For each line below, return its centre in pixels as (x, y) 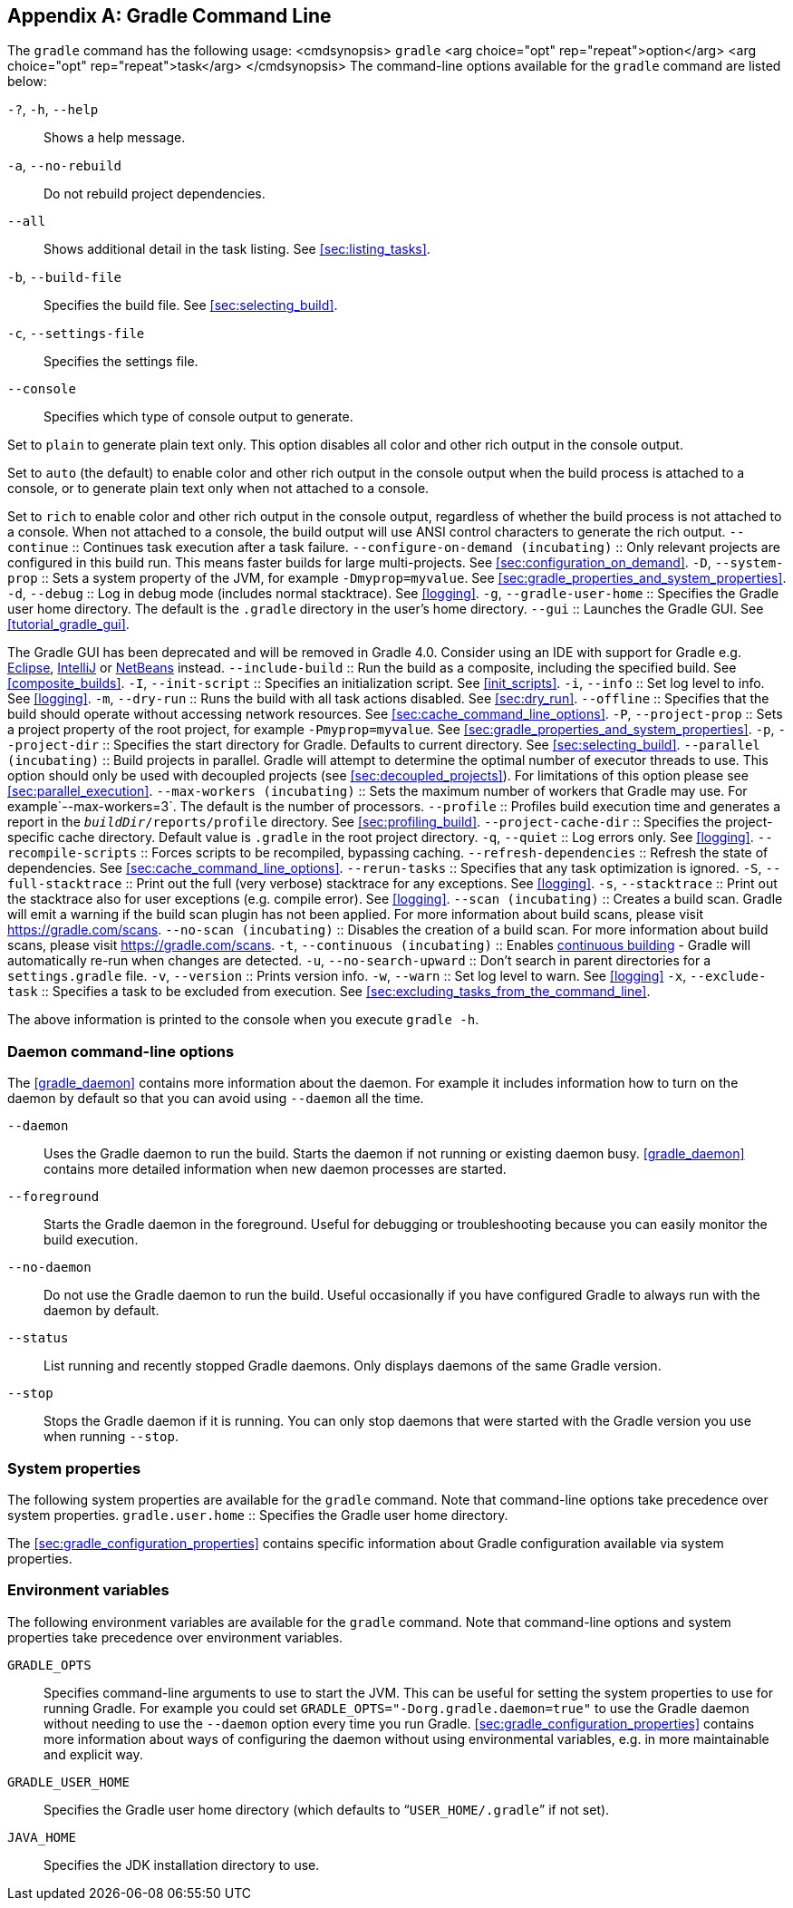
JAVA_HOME (42, 1837)
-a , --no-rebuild (64, 166)
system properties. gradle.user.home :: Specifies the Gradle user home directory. (258, 1515)
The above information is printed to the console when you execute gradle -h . (243, 1020)
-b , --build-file (64, 277)
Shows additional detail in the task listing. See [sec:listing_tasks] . (237, 249)
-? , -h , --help (53, 110)
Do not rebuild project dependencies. (155, 194)
